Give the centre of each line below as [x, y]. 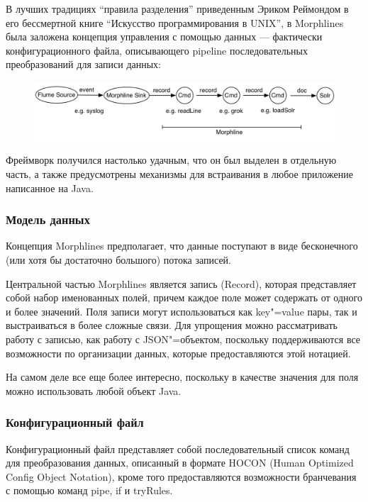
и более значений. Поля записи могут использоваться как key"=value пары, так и [182, 311]
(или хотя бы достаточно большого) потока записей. [119, 259]
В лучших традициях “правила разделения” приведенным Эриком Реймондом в [177, 9]
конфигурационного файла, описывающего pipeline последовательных [157, 50]
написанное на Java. [50, 188]
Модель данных [48, 219]
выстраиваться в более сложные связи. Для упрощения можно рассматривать [172, 325]
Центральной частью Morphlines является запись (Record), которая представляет [181, 283]
